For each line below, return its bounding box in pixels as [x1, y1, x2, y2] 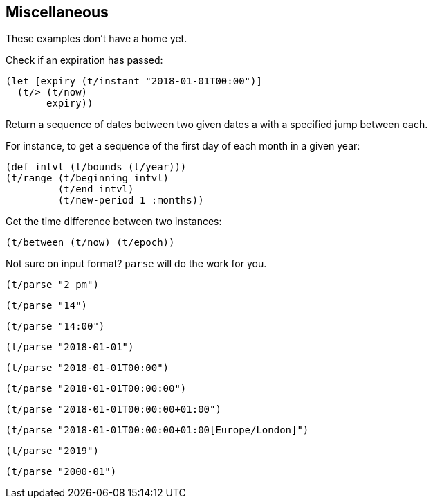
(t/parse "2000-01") [6, 466, 117, 478]
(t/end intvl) [57, 183, 134, 195]
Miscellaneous [6, 3, 109, 21]
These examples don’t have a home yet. [6, 33, 187, 45]
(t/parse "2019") [6, 445, 99, 457]
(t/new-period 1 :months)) [57, 195, 204, 206]
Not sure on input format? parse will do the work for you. [6, 258, 267, 270]
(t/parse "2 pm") [6, 279, 99, 291]
